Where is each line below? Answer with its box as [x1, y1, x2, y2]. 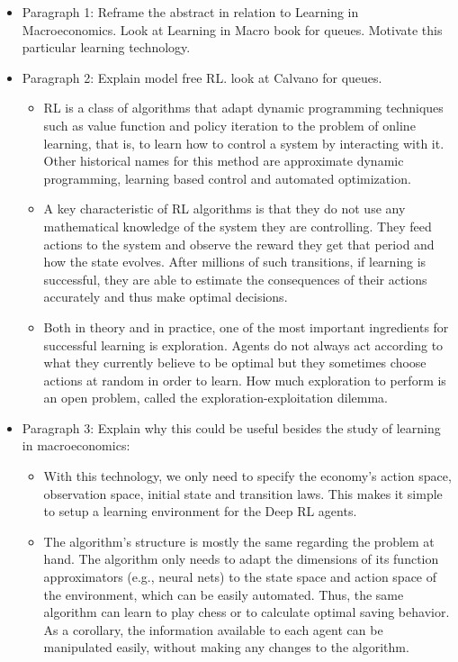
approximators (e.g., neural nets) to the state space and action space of [43, 567, 437, 586]
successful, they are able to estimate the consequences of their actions [43, 269, 427, 288]
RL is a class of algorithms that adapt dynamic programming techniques [43, 98, 444, 117]
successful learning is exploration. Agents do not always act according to [43, 335, 444, 354]
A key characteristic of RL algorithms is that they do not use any [43, 199, 406, 218]
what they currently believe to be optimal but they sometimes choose [43, 353, 427, 372]
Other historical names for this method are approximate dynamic [43, 151, 404, 170]
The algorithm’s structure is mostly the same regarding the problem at [43, 531, 435, 550]
